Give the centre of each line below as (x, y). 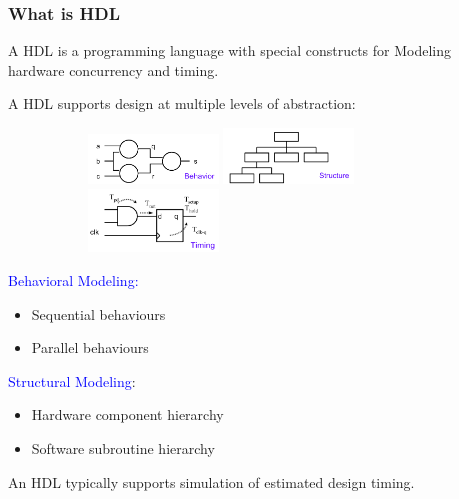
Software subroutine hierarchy (123, 448)
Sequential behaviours (98, 313)
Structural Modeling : (72, 380)
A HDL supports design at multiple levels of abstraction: (182, 103)
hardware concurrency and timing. (113, 69)
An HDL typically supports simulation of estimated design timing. (211, 481)
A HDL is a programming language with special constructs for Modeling (230, 50)
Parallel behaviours (90, 347)
